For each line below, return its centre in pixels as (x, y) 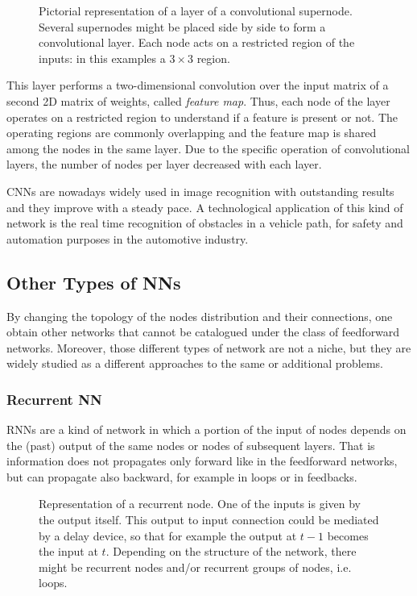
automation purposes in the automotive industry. (128, 238)
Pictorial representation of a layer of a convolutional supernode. (196, 10)
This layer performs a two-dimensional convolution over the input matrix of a (198, 85)
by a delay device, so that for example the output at (168, 535)
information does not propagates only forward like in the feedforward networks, (202, 461)
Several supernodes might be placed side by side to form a (182, 26)
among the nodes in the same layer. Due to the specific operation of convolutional (208, 148)
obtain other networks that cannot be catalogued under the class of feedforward (203, 332)
